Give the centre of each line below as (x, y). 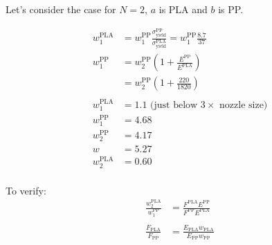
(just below (174, 105)
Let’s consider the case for (61, 9)
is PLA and (183, 9)
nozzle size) (244, 105)
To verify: (26, 190)
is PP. (231, 9)
